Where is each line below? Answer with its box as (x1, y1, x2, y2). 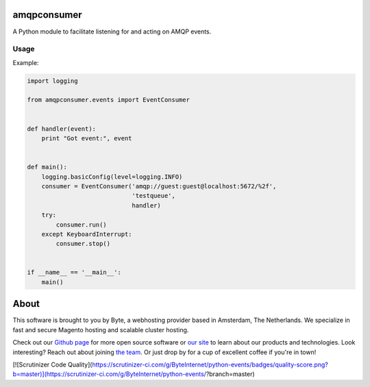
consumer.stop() (56, 240, 111, 248)
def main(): (27, 163, 68, 171)
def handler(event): (27, 125, 96, 133)
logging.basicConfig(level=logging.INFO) (41, 173, 183, 181)
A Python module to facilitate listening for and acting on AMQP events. (12, 27, 212, 36)
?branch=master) (206, 370, 255, 378)
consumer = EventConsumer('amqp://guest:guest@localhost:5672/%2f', (41, 182, 277, 190)
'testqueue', (132, 192, 176, 200)
